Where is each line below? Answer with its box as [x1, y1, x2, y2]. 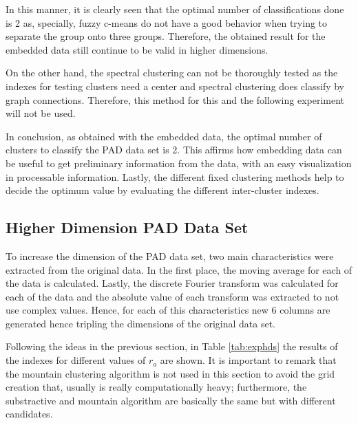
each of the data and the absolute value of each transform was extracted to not [6, 289, 339, 303]
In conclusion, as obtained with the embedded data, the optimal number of [6, 129, 322, 143]
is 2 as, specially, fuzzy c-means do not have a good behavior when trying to [6, 15, 328, 30]
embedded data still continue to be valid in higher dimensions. [6, 42, 268, 56]
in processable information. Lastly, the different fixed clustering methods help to [6, 169, 344, 184]
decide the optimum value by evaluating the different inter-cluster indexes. [6, 183, 319, 197]
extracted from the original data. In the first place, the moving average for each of [6, 262, 352, 276]
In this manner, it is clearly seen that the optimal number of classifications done [6, 2, 344, 16]
